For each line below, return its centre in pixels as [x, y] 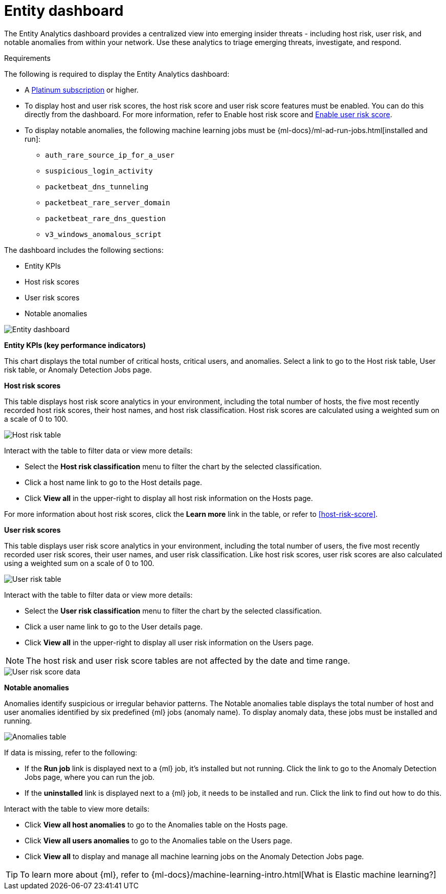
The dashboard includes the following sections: [84, 250]
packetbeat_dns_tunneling [97, 187]
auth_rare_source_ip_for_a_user [110, 155]
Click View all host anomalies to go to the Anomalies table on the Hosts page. [156, 824]
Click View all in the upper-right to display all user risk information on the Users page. [169, 642]
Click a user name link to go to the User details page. [114, 626]
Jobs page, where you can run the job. [90, 777]
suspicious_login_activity [99, 171]
